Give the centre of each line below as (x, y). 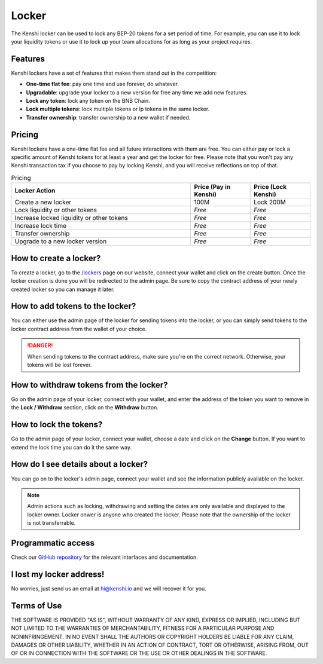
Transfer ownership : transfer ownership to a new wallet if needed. (108, 117)
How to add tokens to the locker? (74, 306)
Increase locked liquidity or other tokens (71, 218)
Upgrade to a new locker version (61, 241)
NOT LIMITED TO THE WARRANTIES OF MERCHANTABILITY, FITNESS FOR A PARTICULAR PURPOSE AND (143, 628)
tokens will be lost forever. (60, 365)
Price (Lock (270, 187)
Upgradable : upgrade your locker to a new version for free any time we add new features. (137, 92)
